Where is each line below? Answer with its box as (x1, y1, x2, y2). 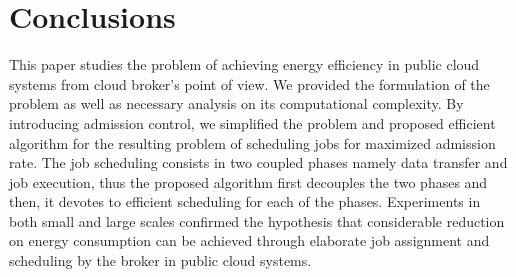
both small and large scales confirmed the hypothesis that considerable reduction (9, 210, 505, 231)
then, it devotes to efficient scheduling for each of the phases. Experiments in (9, 191, 481, 212)
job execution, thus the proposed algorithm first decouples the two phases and (9, 171, 488, 192)
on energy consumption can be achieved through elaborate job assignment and (9, 230, 490, 251)
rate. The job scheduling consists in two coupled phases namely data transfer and (9, 152, 508, 173)
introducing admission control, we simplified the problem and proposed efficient (9, 112, 496, 133)
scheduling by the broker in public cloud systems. (9, 250, 312, 271)
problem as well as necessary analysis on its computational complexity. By (9, 93, 464, 114)
